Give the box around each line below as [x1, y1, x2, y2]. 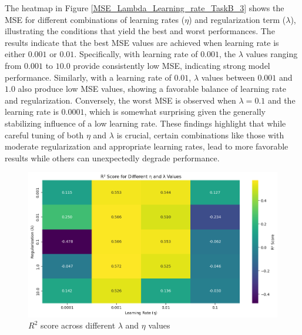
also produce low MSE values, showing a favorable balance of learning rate [18, 82, 286, 95]
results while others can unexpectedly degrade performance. [5, 151, 220, 164]
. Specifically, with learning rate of [74, 48, 198, 60]
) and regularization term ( [189, 13, 286, 25]
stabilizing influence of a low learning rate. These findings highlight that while [5, 117, 286, 129]
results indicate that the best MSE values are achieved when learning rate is [5, 36, 279, 48]
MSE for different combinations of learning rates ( [5, 13, 185, 25]
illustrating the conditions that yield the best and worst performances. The [5, 25, 275, 37]
